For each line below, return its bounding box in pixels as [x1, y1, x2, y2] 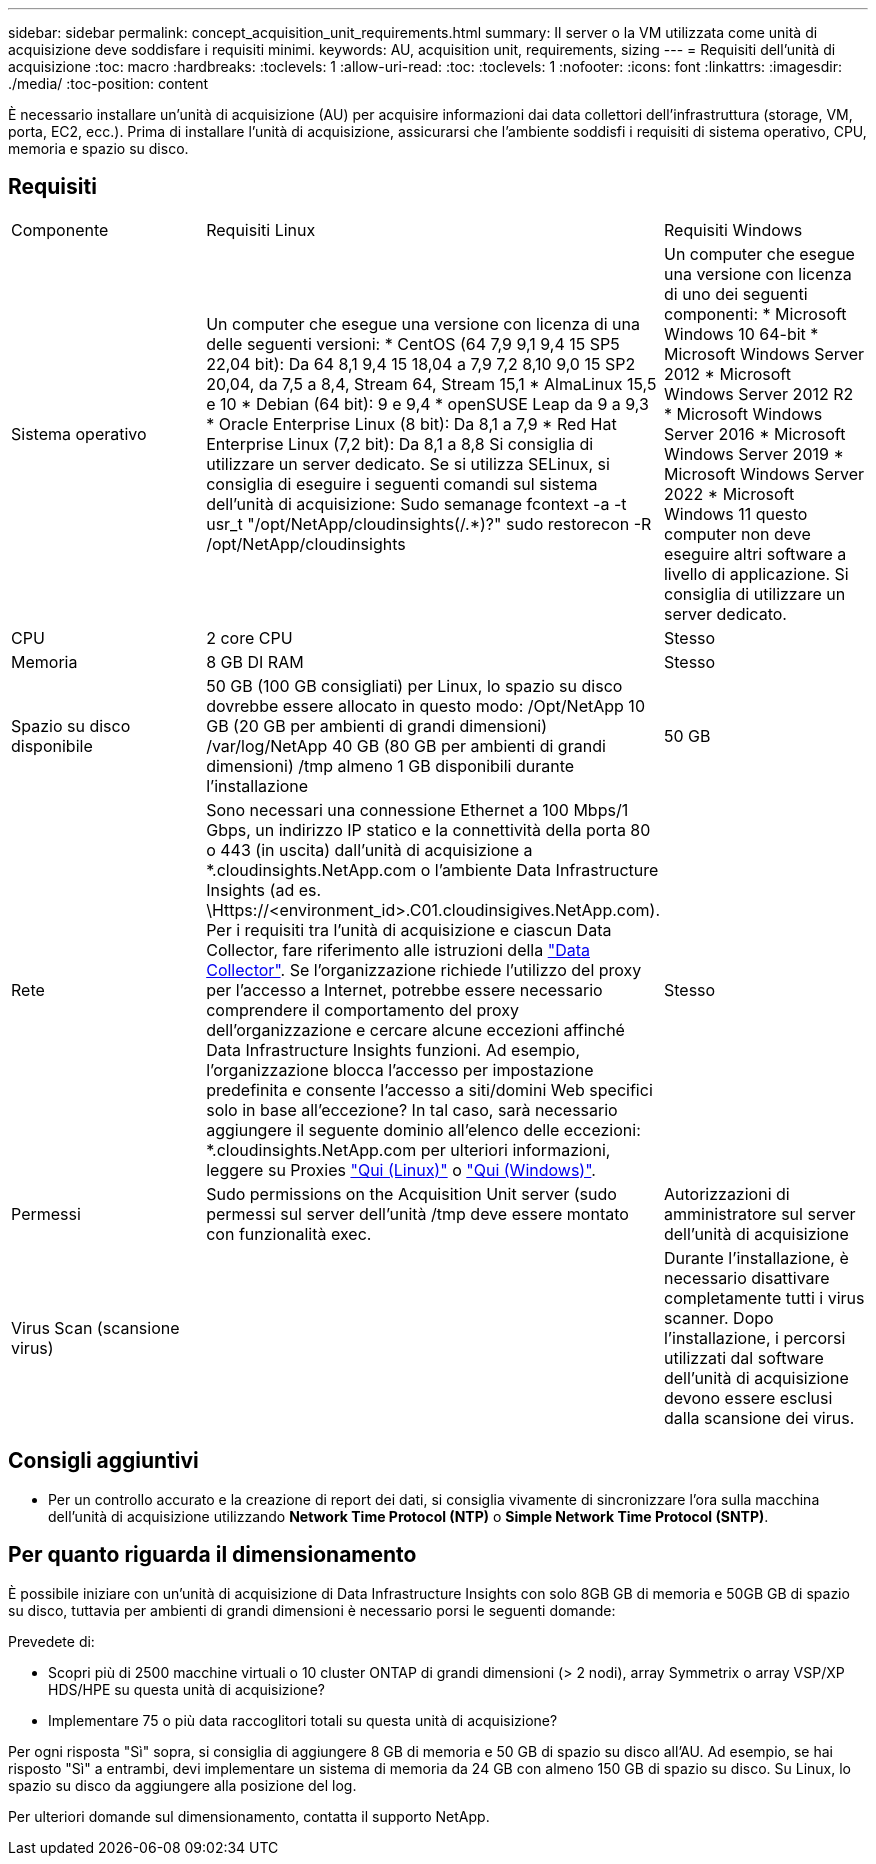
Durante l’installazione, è [663, 1247, 849, 1268]
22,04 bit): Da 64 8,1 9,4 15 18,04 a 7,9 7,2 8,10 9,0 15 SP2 [206, 353, 636, 374]
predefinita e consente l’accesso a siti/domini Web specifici [206, 1079, 653, 1100]
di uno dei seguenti [663, 283, 808, 304]
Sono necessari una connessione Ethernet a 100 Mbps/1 [206, 799, 629, 820]
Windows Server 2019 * [663, 443, 844, 464]
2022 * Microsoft [663, 483, 795, 504]
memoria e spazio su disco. [8, 140, 189, 157]
